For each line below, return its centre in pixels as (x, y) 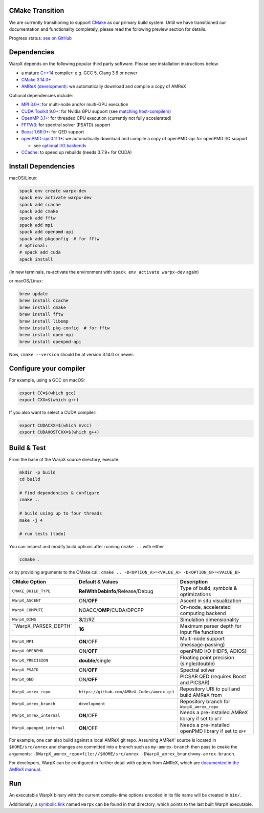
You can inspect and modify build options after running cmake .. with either (87, 547)
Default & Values (98, 581)
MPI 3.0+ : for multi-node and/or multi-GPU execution (75, 105)
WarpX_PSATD (25, 670)
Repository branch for (205, 701)
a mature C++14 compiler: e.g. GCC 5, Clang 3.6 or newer (79, 73)
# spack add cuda (40, 252)
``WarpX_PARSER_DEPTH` (42, 626)
